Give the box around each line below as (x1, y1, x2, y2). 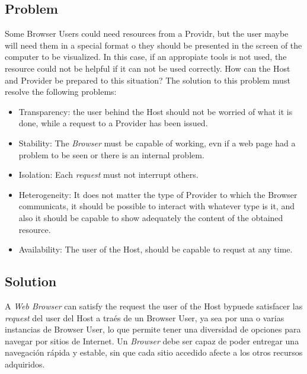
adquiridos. (5, 357, 45, 370)
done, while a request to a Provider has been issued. (18, 117, 208, 129)
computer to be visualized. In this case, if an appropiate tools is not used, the (5, 50, 287, 63)
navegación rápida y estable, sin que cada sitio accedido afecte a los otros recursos (5, 346, 303, 359)
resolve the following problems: (5, 85, 117, 98)
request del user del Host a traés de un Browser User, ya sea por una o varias (5, 311, 284, 324)
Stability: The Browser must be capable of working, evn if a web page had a (18, 136, 296, 149)
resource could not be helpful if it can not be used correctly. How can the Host (5, 62, 290, 74)
